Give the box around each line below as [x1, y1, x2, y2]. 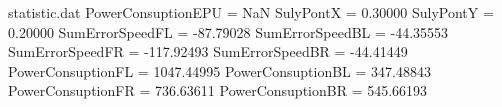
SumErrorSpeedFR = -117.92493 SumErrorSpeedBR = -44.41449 [8, 41, 408, 62]
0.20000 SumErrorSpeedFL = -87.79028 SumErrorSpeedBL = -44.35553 [8, 21, 449, 42]
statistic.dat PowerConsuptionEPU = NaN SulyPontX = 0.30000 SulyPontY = [8, 2, 494, 22]
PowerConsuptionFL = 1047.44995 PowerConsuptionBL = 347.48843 [8, 60, 431, 81]
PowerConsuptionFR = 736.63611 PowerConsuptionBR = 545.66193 [8, 80, 428, 101]
